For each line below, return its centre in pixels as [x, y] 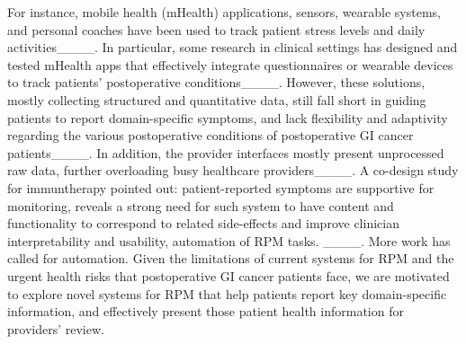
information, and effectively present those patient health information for [206, 311]
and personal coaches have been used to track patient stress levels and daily [216, 29]
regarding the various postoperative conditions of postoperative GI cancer [211, 135]
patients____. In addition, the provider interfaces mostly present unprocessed [226, 152]
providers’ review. [56, 328]
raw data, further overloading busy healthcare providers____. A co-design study [233, 170]
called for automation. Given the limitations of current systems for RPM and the [231, 258]
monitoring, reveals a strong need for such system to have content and [201, 205]
